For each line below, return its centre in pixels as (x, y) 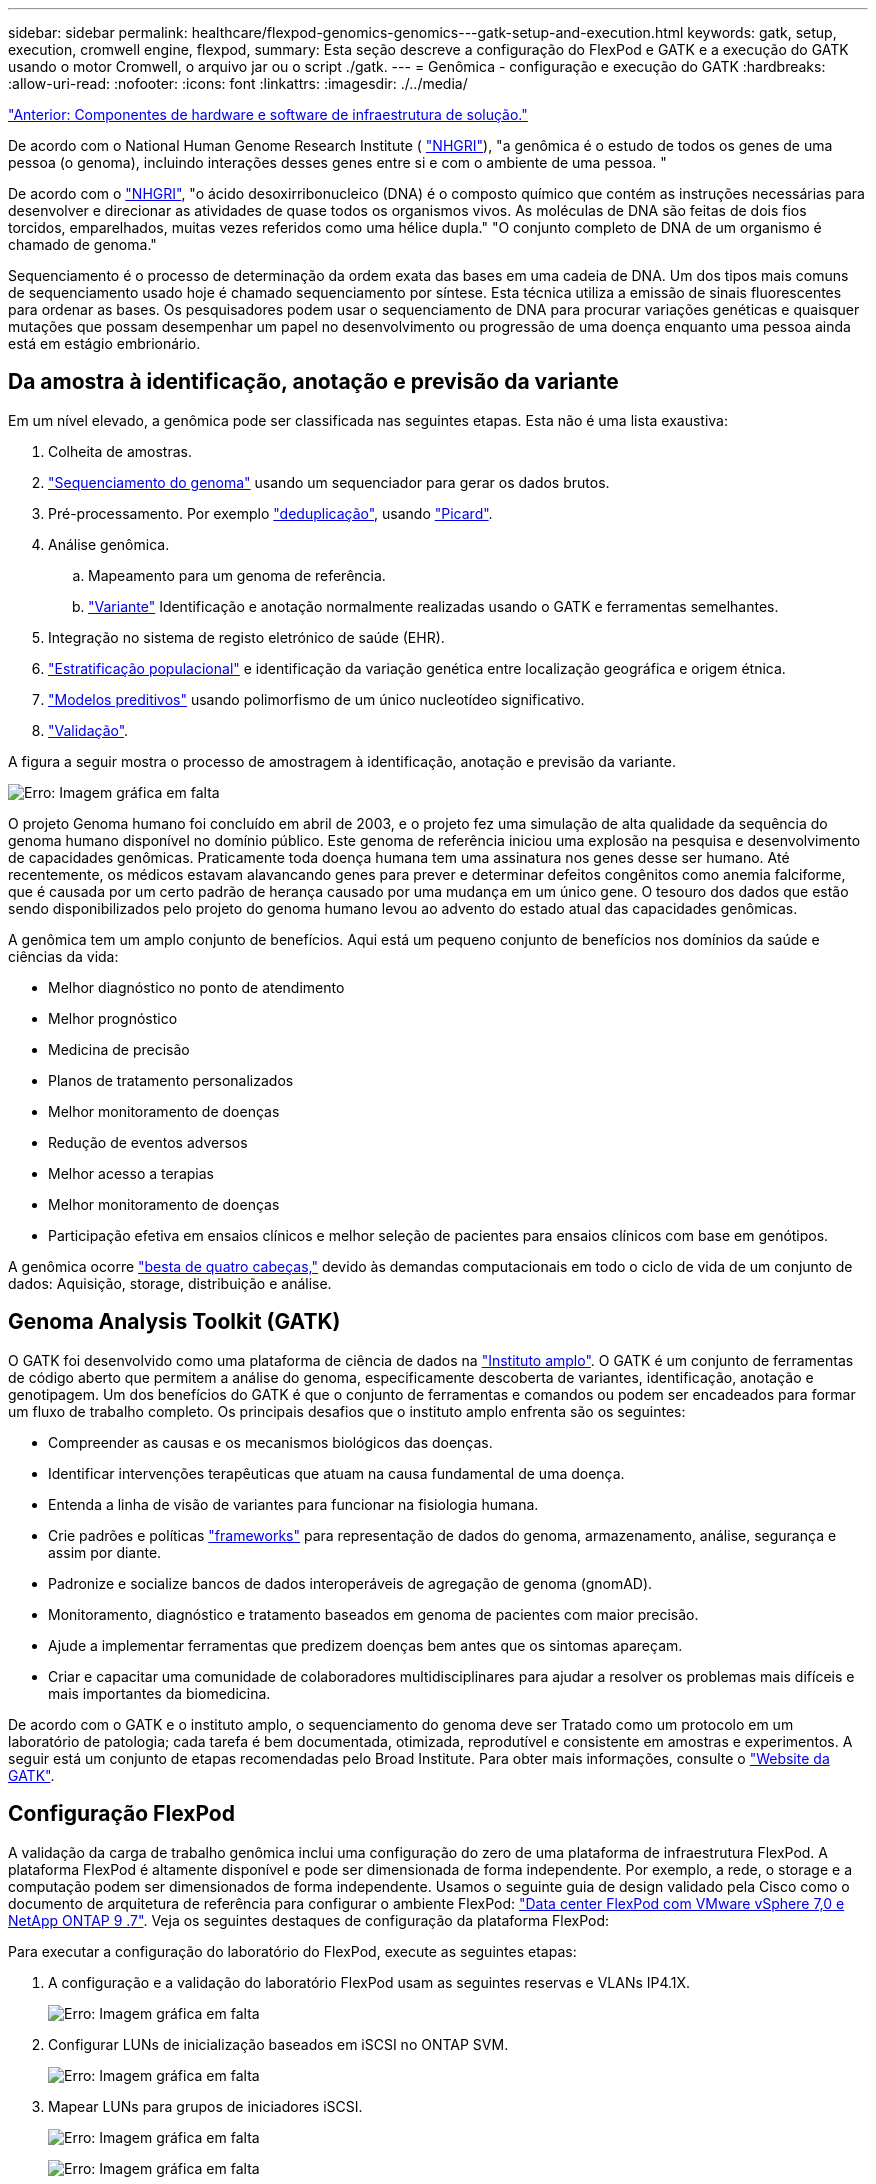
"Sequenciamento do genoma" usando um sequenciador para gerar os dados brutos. (329, 482)
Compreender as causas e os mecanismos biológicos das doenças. (270, 1442)
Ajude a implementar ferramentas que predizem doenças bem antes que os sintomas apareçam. (365, 1645)
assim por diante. (105, 1552)
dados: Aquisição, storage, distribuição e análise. (170, 1283)
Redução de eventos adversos (148, 1142)
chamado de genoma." (82, 244)
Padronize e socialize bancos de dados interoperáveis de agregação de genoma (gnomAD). (350, 1583)
